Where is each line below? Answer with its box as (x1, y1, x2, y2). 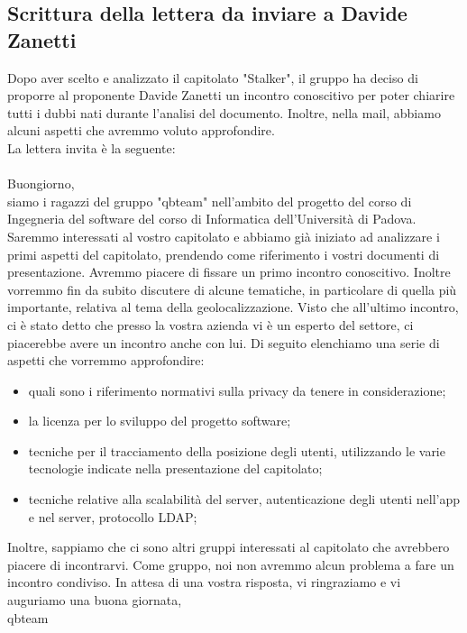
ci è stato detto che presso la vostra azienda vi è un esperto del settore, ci (7, 315, 414, 334)
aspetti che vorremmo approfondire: (7, 351, 205, 370)
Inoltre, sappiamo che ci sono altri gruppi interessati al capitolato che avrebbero (7, 537, 450, 556)
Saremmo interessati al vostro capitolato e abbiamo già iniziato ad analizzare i (7, 226, 440, 245)
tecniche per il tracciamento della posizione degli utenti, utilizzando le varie (28, 441, 445, 460)
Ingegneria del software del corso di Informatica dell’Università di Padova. (7, 209, 417, 228)
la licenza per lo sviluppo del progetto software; (28, 411, 291, 430)
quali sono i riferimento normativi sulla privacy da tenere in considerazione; (28, 381, 446, 399)
